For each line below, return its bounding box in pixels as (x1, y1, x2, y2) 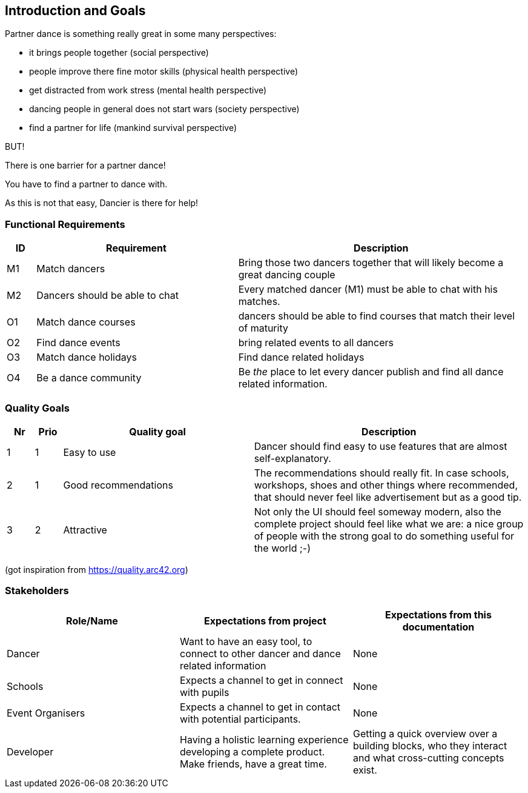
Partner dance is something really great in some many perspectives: (5, 28, 277, 39)
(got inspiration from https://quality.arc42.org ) (5, 564, 188, 575)
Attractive (63, 523, 107, 536)
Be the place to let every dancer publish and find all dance (238, 366, 504, 378)
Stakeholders (5, 584, 69, 597)
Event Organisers (7, 706, 85, 719)
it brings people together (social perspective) (29, 47, 209, 58)
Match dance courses (36, 316, 136, 329)
